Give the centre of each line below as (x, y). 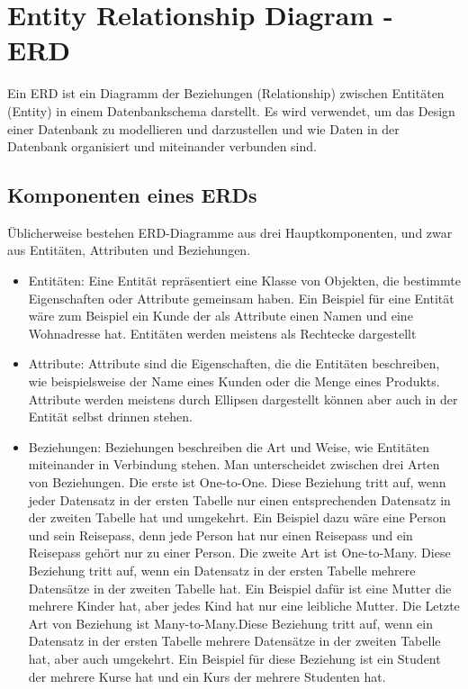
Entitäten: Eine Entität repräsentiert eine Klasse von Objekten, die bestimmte (244, 281)
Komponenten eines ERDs (132, 195)
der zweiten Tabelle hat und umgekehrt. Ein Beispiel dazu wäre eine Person (237, 517)
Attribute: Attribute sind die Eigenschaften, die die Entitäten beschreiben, (234, 363)
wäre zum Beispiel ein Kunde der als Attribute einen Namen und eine (220, 316)
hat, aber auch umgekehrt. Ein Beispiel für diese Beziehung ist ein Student (234, 658)
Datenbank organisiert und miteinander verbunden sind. (162, 146)
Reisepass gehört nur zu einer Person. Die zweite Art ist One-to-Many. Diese (239, 553)
